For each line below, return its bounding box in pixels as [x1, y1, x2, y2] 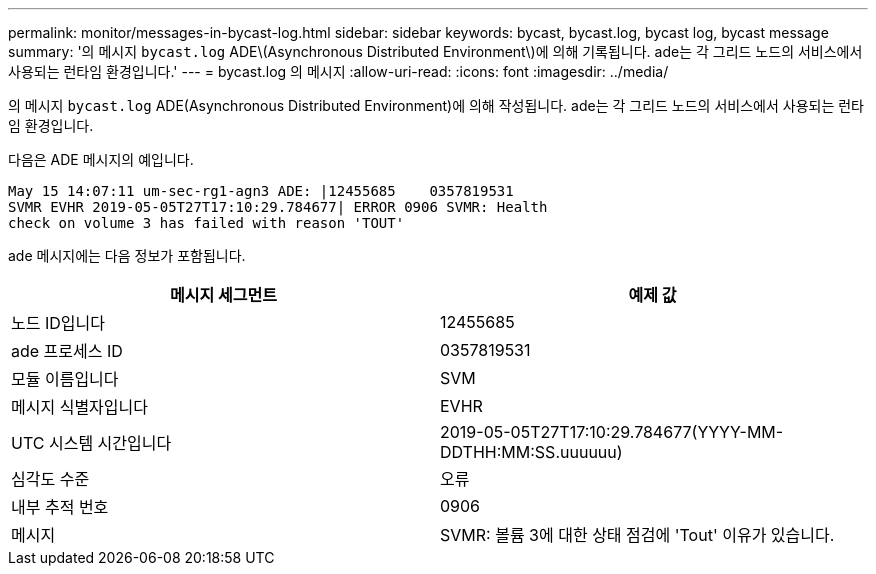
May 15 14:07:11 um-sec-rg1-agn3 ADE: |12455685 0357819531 [8, 183, 514, 199]
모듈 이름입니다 [11, 369, 119, 389]
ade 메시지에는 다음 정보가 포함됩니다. [8, 247, 246, 264]
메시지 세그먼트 [170, 285, 277, 305]
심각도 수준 [11, 469, 90, 489]
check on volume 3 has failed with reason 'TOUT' [8, 215, 405, 231]
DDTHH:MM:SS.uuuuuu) [440, 442, 623, 462]
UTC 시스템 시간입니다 [11, 433, 172, 453]
